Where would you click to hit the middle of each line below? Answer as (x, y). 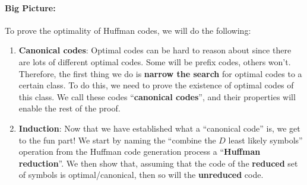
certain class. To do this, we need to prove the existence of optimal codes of (156, 85)
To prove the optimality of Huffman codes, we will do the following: (128, 30)
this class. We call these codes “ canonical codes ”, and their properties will (157, 96)
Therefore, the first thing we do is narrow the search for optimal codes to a (160, 73)
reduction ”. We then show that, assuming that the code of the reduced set (158, 163)
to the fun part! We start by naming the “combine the (117, 140)
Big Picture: (30, 7)
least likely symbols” (265, 140)
